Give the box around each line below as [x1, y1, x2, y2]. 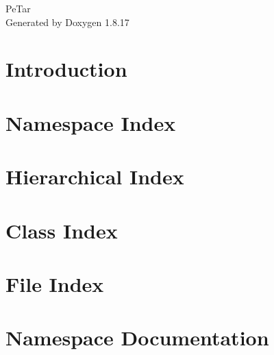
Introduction [5, 55, 127, 83]
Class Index [5, 216, 118, 244]
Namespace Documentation [5, 323, 269, 352]
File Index [5, 269, 104, 297]
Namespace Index [5, 108, 176, 136]
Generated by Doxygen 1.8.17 [5, 14, 129, 29]
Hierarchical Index [5, 162, 184, 191]
